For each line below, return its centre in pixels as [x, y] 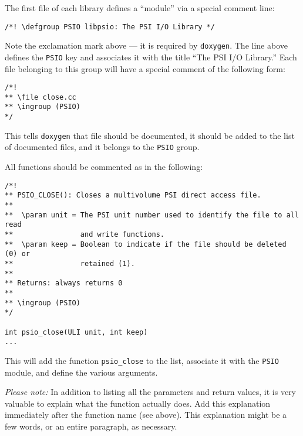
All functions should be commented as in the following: [104, 167]
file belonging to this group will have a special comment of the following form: [145, 68]
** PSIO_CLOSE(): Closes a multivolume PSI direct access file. [133, 195]
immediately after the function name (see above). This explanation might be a [146, 415]
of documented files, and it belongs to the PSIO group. [102, 147]
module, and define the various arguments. [81, 372]
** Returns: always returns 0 [64, 283]
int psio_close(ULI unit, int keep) [76, 332]
